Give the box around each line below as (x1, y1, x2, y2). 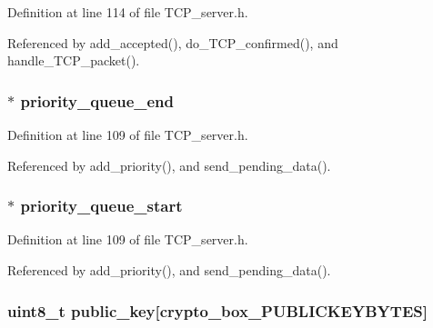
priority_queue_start (20, 194, 183, 217)
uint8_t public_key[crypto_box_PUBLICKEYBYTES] (7, 299, 428, 322)
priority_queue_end (20, 89, 175, 112)
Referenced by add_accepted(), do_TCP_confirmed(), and (7, 33, 338, 52)
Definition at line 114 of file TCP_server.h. (7, 3, 248, 21)
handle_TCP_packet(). (7, 51, 140, 70)
